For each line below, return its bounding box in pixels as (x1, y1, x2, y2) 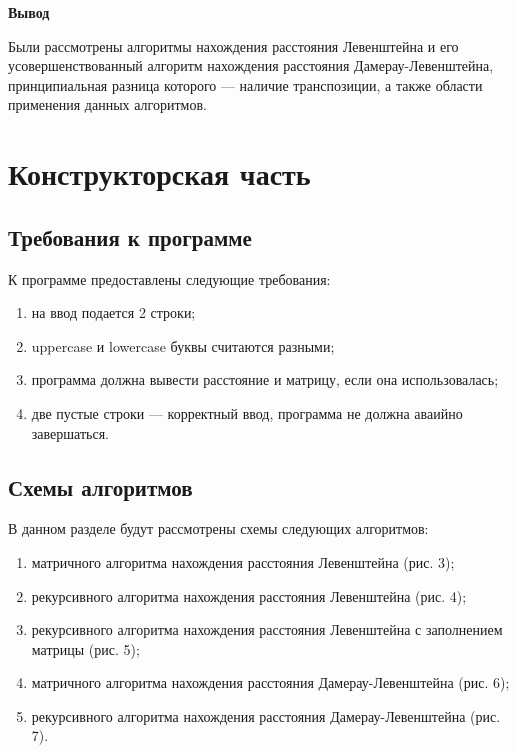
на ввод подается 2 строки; (31, 302, 196, 323)
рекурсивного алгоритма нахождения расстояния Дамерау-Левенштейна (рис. (31, 705, 501, 726)
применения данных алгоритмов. (8, 94, 207, 115)
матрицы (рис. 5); (31, 638, 140, 659)
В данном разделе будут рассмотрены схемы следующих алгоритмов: (8, 518, 429, 539)
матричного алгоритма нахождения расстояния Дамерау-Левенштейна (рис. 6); (31, 672, 510, 693)
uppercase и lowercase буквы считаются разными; (31, 335, 335, 356)
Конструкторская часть (8, 153, 311, 194)
